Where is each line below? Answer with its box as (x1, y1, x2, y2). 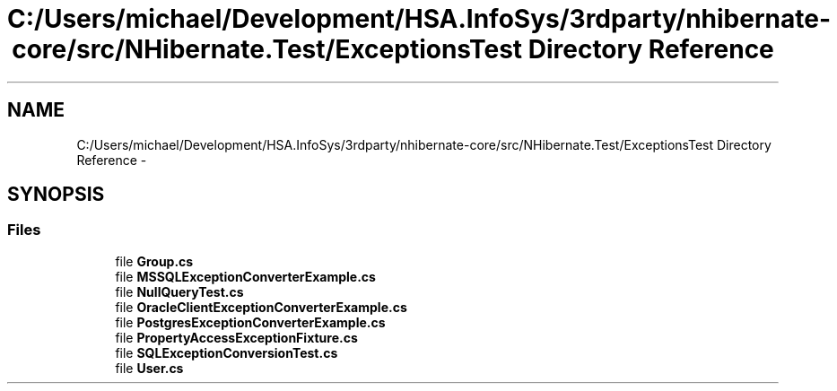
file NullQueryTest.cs (115, 283, 244, 300)
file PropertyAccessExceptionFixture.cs (115, 329, 358, 345)
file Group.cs (115, 253, 194, 269)
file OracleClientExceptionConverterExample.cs (115, 299, 407, 315)
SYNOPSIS (7, 183, 105, 206)
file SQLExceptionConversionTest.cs (115, 344, 338, 361)
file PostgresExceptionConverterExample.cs (115, 314, 386, 330)
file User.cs (115, 360, 184, 376)
